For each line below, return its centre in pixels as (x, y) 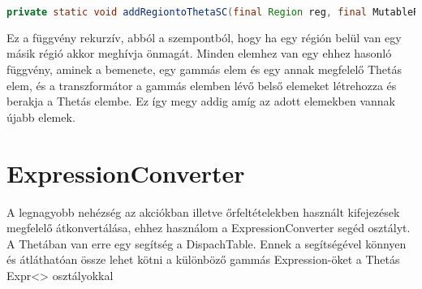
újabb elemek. (41, 116)
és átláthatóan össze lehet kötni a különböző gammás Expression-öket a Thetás (203, 259)
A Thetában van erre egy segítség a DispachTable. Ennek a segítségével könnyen (207, 243)
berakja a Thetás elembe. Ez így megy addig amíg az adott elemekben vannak (201, 101)
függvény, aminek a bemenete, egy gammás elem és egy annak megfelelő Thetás (205, 69)
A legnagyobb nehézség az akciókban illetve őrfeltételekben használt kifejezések (203, 211)
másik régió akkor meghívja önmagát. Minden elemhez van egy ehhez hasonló (199, 53)
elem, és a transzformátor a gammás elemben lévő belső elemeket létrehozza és (202, 85)
